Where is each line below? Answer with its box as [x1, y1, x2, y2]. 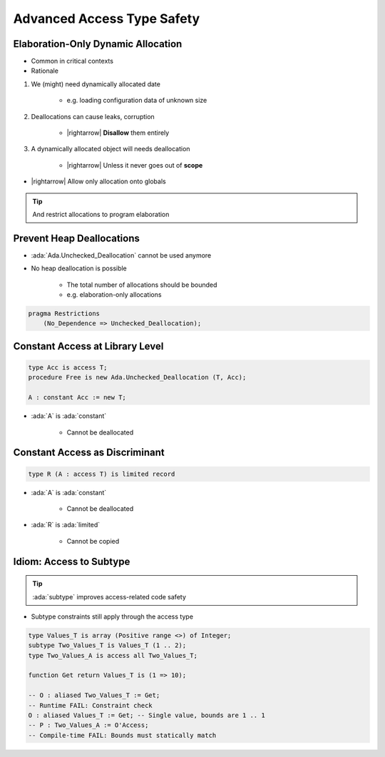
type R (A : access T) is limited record [28, 469, 175, 478]
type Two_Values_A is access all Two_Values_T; [28, 651, 197, 659]
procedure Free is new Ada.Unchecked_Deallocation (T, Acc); [28, 373, 247, 382]
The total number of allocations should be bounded [66, 280, 217, 289]
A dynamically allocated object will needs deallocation [31, 145, 190, 153]
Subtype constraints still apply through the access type [31, 612, 194, 621]
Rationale [31, 66, 58, 75]
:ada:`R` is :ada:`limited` [31, 521, 101, 529]
